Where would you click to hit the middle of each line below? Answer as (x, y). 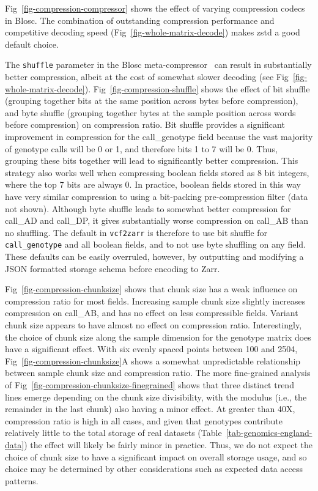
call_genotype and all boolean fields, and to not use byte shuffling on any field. (155, 244)
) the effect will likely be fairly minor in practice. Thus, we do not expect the (168, 444)
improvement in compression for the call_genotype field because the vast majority (159, 136)
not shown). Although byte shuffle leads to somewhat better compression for (148, 208)
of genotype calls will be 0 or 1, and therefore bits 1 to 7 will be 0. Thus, (141, 148)
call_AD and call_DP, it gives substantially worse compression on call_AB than (157, 220)
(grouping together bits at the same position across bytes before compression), (152, 101)
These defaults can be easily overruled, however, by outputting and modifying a (154, 257)
